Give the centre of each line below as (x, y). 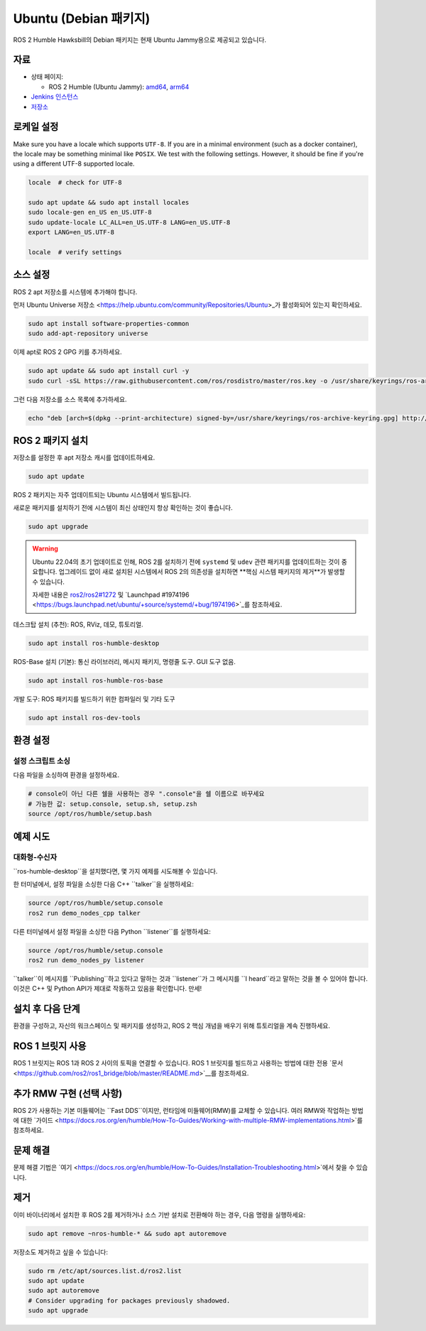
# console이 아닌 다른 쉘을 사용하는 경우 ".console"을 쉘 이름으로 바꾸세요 (146, 794)
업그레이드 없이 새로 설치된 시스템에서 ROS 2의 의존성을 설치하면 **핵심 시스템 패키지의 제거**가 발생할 (202, 572)
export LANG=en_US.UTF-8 (71, 232)
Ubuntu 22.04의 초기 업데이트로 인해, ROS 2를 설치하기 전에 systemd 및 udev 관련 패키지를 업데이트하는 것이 (186, 562)
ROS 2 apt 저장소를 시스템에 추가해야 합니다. (75, 292)
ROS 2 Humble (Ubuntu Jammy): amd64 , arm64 (119, 87)
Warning (45, 549)
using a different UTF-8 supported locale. (74, 164)
